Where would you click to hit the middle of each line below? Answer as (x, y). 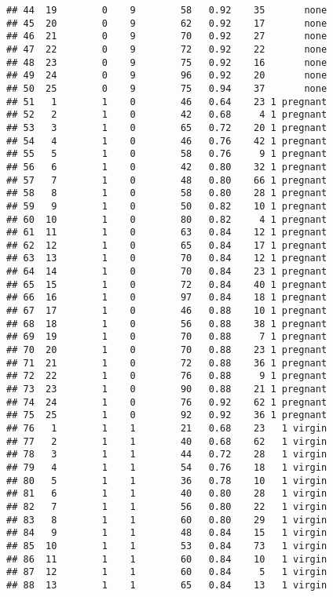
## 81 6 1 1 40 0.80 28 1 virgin (167, 494)
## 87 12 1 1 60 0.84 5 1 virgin (167, 572)
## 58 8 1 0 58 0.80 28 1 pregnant (167, 193)
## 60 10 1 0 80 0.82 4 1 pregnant (167, 219)
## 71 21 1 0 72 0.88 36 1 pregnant (167, 363)
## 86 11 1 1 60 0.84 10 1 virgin (167, 559)
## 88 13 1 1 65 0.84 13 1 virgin (167, 585)
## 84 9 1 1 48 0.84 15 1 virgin (167, 533)
